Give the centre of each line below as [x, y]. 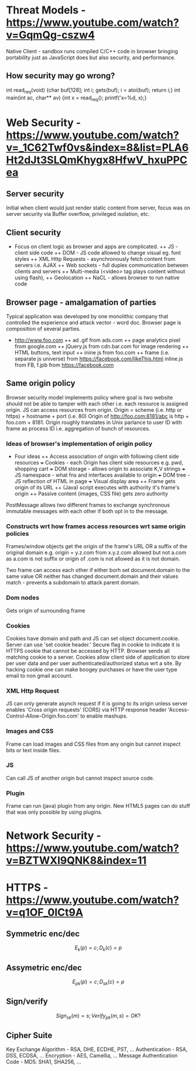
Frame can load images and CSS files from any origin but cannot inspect [93, 744]
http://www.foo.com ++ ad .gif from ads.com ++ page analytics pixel [97, 340]
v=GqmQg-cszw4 [51, 35]
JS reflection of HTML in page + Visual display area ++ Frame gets [95, 481]
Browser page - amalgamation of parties [81, 302]
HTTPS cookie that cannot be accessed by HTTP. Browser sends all [88, 650]
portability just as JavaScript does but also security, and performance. [91, 57]
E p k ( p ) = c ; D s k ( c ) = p [98, 982]
